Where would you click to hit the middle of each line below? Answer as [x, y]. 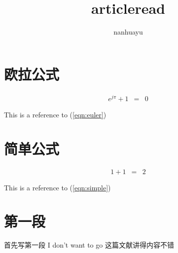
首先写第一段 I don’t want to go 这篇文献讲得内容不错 [89, 245]
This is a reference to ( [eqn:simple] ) [57, 187]
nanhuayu [128, 32]
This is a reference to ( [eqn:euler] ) [55, 114]
